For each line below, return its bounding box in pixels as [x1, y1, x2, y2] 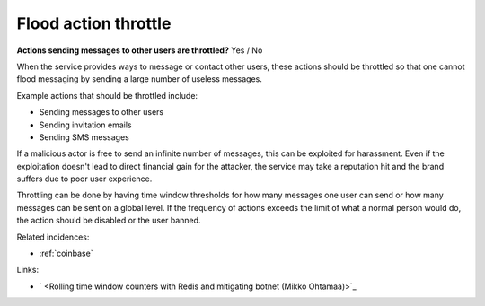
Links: [16, 265, 40, 275]
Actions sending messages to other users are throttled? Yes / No [16, 45, 263, 56]
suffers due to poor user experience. [16, 173, 153, 184]
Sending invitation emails [39, 119, 132, 130]
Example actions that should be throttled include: [16, 90, 198, 101]
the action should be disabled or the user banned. [16, 215, 201, 226]
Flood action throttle [16, 13, 172, 33]
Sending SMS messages [39, 131, 129, 143]
